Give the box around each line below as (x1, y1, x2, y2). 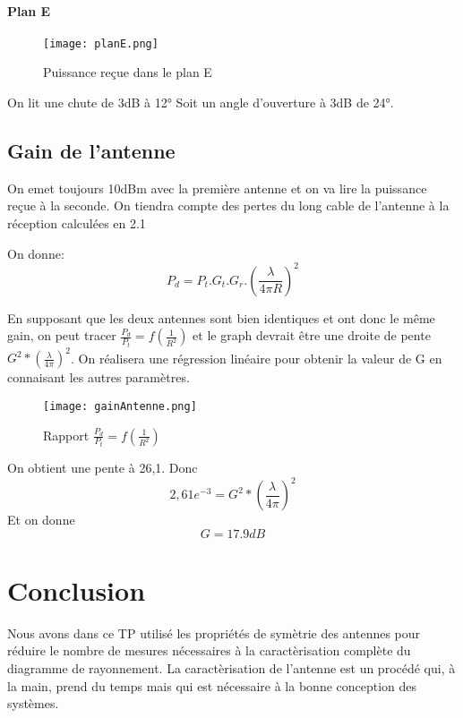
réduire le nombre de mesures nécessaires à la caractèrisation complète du (7, 641, 411, 660)
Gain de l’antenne (7, 137, 176, 165)
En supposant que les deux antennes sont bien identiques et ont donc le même (7, 308, 435, 327)
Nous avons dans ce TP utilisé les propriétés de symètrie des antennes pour (7, 623, 421, 642)
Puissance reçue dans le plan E (43, 63, 212, 81)
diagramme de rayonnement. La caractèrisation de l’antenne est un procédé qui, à (7, 659, 456, 677)
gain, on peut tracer (7, 326, 116, 345)
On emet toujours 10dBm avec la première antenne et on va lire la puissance (7, 178, 427, 197)
